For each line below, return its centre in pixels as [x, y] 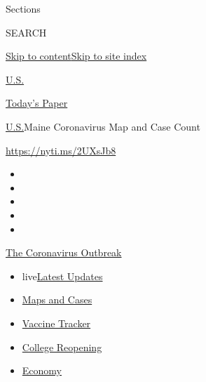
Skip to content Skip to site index [76, 56]
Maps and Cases [57, 299]
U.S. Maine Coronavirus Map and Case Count [103, 126]
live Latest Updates [62, 276]
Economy [42, 370]
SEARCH [26, 32]
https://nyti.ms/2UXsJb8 [61, 150]
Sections [23, 8]
